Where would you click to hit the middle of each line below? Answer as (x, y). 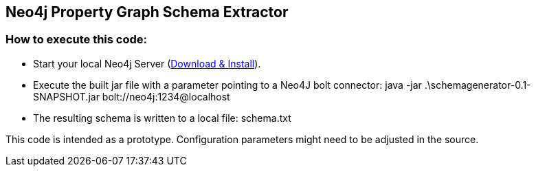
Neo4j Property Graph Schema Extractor (147, 12)
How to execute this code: (77, 40)
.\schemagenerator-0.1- (478, 85)
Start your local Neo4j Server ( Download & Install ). (147, 63)
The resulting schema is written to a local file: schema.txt (162, 118)
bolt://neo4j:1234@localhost (166, 96)
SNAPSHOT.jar (66, 96)
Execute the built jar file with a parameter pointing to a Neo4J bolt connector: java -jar (227, 85)
